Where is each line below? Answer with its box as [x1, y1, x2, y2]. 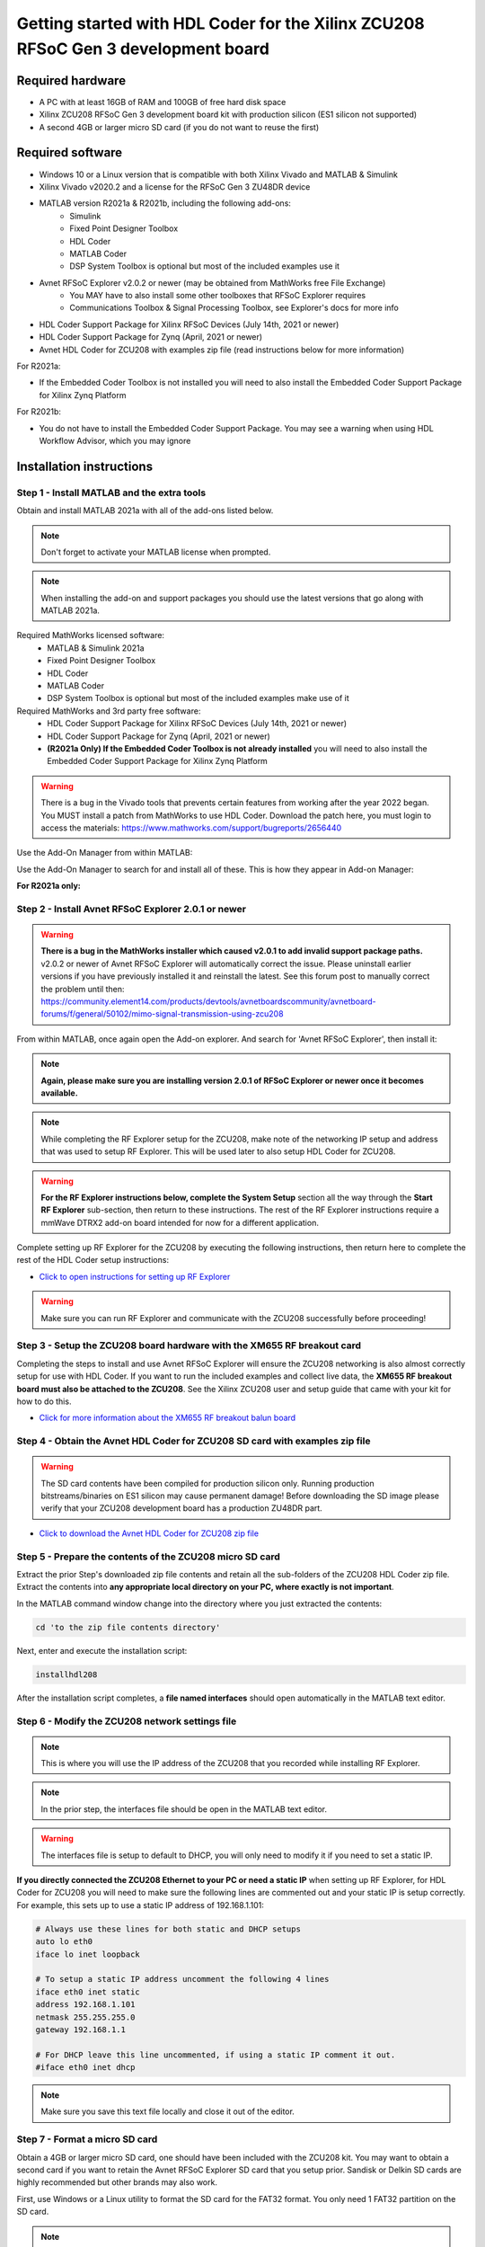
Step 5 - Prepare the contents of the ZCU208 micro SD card [16, 1550, 280, 1563]
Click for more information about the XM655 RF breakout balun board [39, 1412, 296, 1424]
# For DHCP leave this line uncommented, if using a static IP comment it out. [35, 2049, 396, 2060]
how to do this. [16, 1396, 72, 1407]
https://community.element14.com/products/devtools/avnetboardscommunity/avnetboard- [40, 996, 376, 1007]
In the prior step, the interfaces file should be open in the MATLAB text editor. [40, 1803, 328, 1815]
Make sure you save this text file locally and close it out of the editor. [40, 2106, 295, 2117]
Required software [16, 145, 123, 161]
